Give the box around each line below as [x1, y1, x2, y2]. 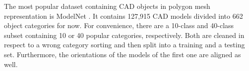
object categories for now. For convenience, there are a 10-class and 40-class [4, 20, 234, 31]
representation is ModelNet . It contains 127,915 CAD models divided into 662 [4, 10, 243, 21]
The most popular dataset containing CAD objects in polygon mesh [4, 1, 210, 11]
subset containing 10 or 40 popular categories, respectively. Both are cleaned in [4, 30, 245, 40]
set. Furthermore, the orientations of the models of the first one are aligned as [4, 49, 241, 59]
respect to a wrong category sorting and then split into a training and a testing [4, 39, 245, 50]
